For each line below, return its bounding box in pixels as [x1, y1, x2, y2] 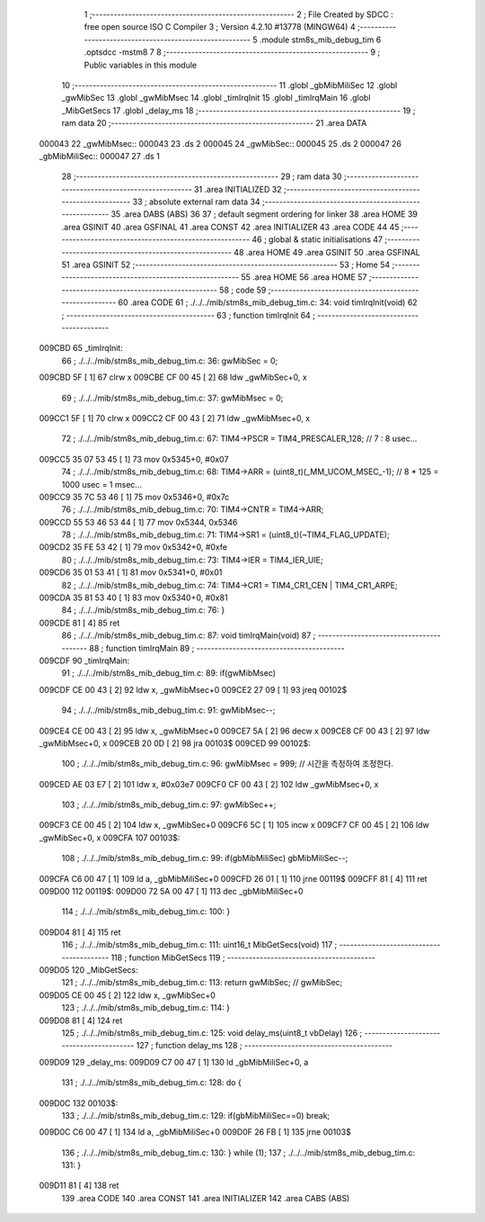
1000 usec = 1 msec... [61, 479, 143, 490]
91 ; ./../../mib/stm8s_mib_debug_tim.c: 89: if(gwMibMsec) [61, 668, 277, 678]
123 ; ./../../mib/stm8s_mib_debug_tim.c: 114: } [61, 1002, 231, 1013]
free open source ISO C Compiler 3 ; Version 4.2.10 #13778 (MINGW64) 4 [84, 22, 356, 32]
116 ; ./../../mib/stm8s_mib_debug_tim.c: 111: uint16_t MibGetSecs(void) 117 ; [61, 939, 338, 950]
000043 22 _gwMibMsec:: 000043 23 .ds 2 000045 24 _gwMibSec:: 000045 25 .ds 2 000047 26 [39, 138, 402, 148]
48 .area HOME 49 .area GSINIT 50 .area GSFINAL [234, 247, 421, 257]
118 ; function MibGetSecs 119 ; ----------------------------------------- [110, 952, 376, 963]
